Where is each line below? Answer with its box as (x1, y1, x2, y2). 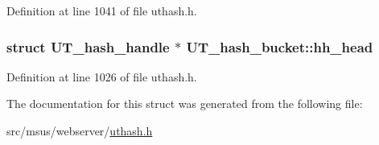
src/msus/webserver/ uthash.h (6, 122, 153, 139)
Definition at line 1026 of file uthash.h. (6, 68, 197, 85)
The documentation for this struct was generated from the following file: (6, 95, 363, 112)
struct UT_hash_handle (6, 36, 170, 56)
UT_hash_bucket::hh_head (186, 36, 373, 56)
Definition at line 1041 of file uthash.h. (6, 2, 197, 19)
